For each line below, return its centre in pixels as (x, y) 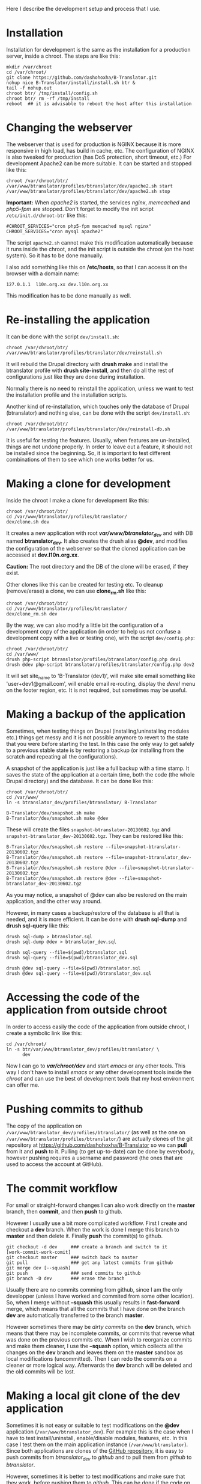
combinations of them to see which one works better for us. (80, 459)
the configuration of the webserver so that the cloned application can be (96, 549)
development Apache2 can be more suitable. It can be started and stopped (99, 163)
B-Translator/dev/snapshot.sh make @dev (58, 818)
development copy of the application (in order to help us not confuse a (94, 632)
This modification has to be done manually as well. (69, 295)
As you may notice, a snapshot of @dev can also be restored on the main (97, 894)
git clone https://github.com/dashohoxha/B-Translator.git (82, 78)
